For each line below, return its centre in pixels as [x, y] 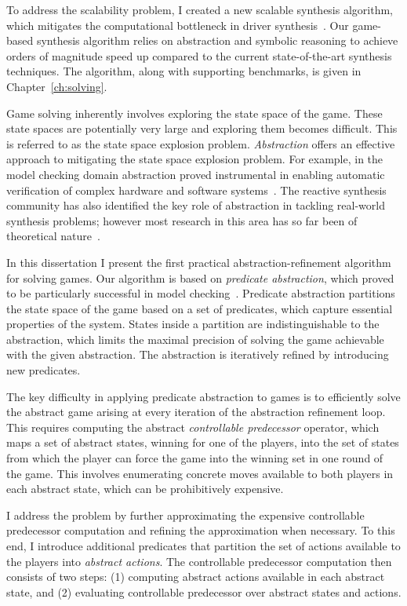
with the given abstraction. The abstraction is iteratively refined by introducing [198, 354]
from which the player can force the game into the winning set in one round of [195, 458]
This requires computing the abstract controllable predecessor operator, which [193, 427]
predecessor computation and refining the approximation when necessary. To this [201, 530]
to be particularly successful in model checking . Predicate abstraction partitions [201, 293]
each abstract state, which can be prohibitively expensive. [145, 489]
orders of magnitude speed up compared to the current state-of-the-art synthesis [199, 55]
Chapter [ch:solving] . [57, 86]
